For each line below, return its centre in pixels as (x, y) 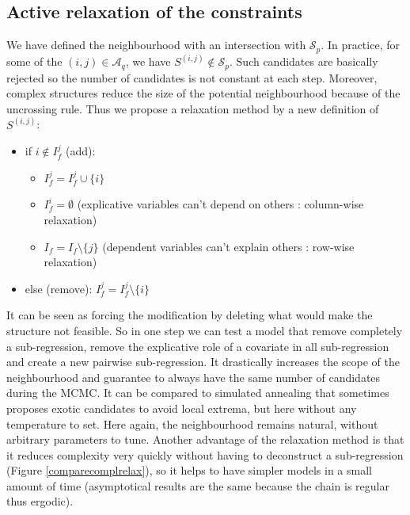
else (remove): (59, 288)
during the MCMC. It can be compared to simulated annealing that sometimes (198, 393)
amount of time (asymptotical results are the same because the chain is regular (198, 485)
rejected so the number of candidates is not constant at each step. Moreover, (192, 77)
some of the (34, 61)
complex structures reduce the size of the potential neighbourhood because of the (203, 93)
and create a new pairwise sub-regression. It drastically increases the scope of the (203, 362)
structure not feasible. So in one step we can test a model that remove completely (205, 330)
